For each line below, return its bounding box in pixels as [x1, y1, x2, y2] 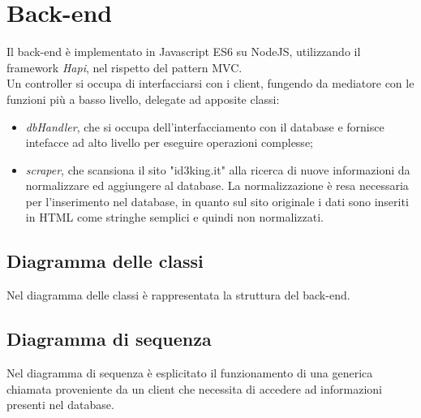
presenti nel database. [6, 396, 114, 413]
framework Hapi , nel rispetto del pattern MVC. [6, 58, 243, 75]
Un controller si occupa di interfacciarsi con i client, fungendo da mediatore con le [6, 75, 415, 92]
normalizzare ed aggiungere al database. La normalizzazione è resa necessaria [25, 177, 409, 194]
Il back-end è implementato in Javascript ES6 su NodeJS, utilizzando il [6, 43, 361, 60]
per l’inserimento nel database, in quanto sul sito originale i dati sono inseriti [25, 192, 409, 209]
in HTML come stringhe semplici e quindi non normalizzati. [25, 209, 324, 226]
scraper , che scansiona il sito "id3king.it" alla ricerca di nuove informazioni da [25, 161, 410, 178]
